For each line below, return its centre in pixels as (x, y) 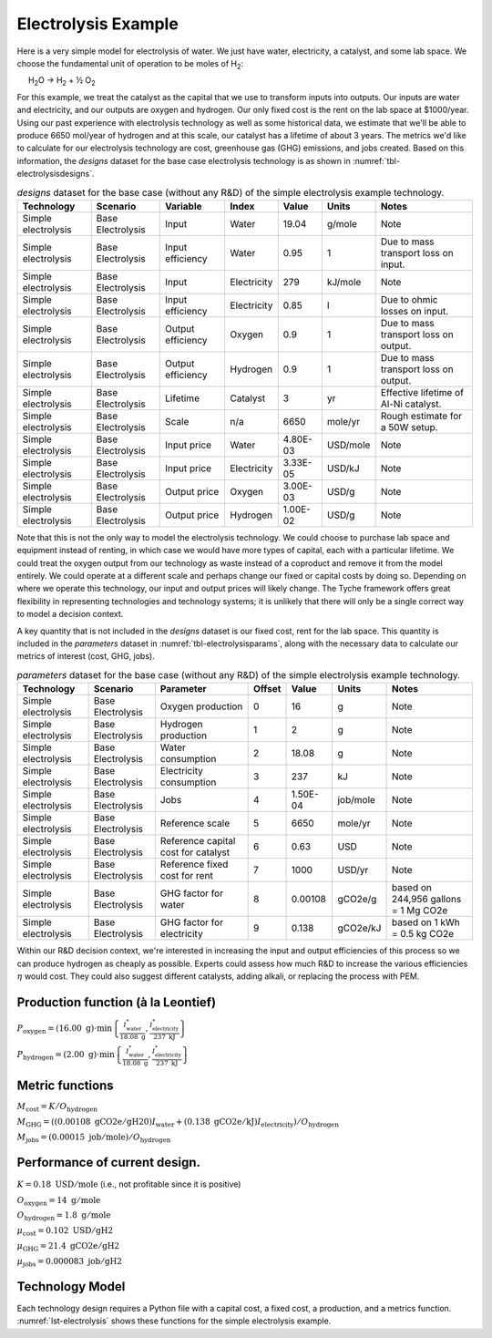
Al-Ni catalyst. (411, 404)
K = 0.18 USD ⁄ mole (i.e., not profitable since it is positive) (129, 1184)
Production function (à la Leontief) (117, 1002)
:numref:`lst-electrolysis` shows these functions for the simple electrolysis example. (174, 1321)
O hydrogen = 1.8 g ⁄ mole (64, 1217)
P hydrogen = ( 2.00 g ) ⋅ (58, 1055)
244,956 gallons (426, 900)
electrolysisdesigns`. (56, 174)
